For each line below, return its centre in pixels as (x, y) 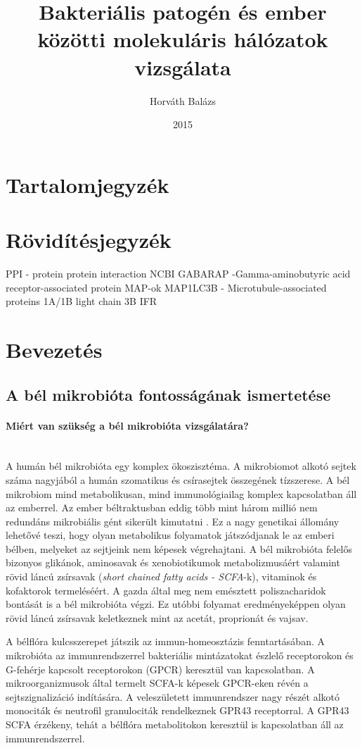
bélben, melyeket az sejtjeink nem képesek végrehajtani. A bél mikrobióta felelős (179, 548)
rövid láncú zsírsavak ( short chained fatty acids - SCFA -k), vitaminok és (161, 576)
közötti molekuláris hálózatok (183, 39)
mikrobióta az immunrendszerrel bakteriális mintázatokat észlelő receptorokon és (180, 655)
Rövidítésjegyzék (89, 240)
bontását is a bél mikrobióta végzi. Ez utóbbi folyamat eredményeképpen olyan (176, 604)
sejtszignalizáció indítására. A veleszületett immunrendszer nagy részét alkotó (173, 696)
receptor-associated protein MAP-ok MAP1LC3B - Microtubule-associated (166, 287)
